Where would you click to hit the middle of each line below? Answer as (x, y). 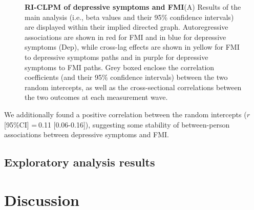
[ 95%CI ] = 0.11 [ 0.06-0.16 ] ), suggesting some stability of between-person (117, 124)
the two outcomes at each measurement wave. (96, 97)
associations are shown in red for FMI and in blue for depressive (125, 37)
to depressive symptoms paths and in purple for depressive (117, 57)
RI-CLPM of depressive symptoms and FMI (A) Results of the (133, 7)
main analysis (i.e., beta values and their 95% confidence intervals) (129, 17)
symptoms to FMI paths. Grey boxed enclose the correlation (120, 67)
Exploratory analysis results (80, 162)
